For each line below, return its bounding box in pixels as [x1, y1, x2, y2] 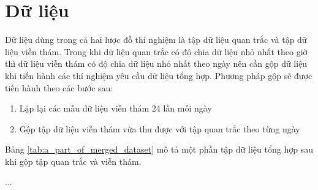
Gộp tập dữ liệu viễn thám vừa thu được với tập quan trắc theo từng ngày [19, 122, 300, 135]
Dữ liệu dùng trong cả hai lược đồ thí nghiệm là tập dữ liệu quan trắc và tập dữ [5, 33, 307, 46]
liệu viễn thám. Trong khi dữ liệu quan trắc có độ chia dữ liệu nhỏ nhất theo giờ [5, 45, 308, 58]
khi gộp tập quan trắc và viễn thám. [5, 154, 142, 167]
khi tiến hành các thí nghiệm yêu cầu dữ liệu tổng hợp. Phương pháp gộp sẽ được [5, 69, 312, 82]
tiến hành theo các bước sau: [5, 81, 113, 94]
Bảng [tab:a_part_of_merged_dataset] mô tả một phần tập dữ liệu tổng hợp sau [5, 143, 313, 156]
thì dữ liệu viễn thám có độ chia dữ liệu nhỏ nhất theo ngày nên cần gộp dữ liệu [5, 57, 308, 70]
